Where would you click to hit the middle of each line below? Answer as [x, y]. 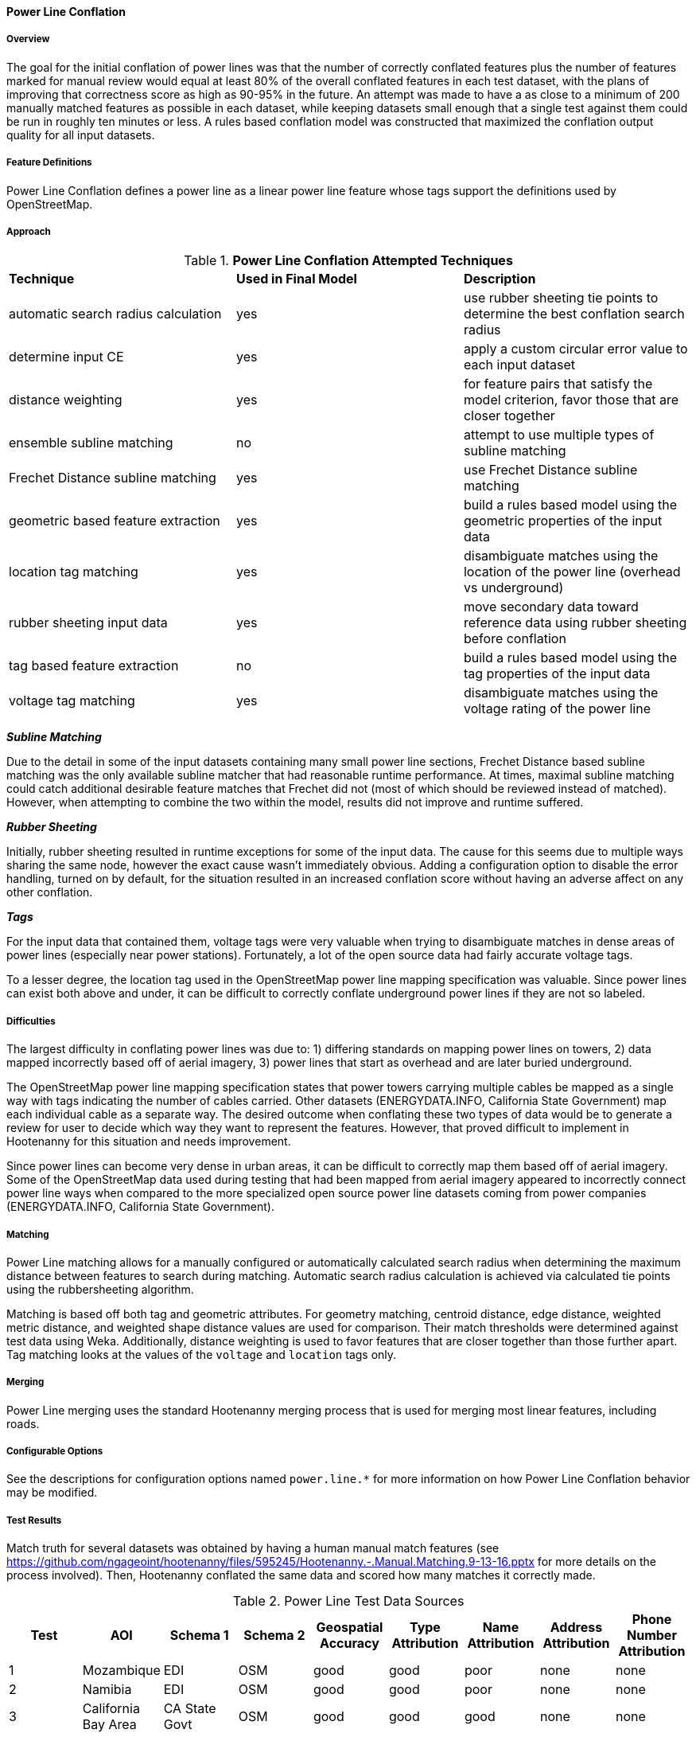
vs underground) [513, 588]
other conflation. [50, 892]
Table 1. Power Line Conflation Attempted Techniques [348, 261]
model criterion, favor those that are [571, 400]
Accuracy [350, 1643]
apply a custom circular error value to [575, 349]
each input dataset [519, 365]
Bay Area [109, 1725]
